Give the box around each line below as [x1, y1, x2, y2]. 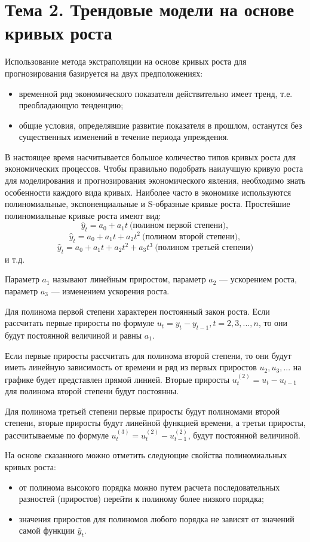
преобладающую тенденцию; [19, 99, 124, 111]
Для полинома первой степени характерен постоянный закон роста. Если [5, 305, 270, 317]
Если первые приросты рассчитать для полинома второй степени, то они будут [5, 349, 291, 361]
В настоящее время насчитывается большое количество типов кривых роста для [5, 150, 296, 163]
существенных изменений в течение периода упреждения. [19, 130, 229, 143]
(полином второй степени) [142, 232, 238, 241]
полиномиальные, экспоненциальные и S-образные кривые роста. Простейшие [5, 197, 290, 210]
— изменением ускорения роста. [51, 285, 170, 297]
